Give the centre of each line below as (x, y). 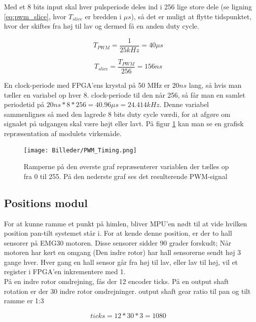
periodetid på (24, 104)
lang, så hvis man (215, 85)
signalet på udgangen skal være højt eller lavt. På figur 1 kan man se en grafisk (124, 124)
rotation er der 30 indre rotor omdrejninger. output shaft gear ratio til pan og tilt (127, 291)
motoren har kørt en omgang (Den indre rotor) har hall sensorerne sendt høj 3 (123, 252)
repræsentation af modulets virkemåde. (63, 133)
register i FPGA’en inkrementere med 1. (65, 271)
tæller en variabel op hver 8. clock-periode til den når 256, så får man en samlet (125, 94)
